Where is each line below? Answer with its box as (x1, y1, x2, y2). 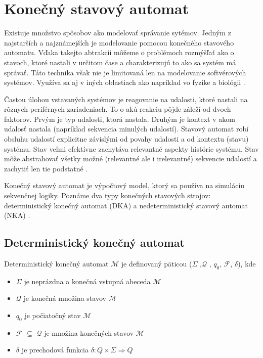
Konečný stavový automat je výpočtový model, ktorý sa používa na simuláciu (4, 180, 245, 191)
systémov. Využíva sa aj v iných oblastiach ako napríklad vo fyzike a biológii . (4, 77, 245, 87)
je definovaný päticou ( (121, 258, 192, 269)
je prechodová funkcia (21, 344, 89, 355)
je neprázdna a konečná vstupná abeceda (24, 276, 151, 286)
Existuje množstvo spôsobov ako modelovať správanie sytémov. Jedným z (4, 27, 231, 38)
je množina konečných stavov (44, 327, 134, 338)
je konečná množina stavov (23, 293, 106, 303)
